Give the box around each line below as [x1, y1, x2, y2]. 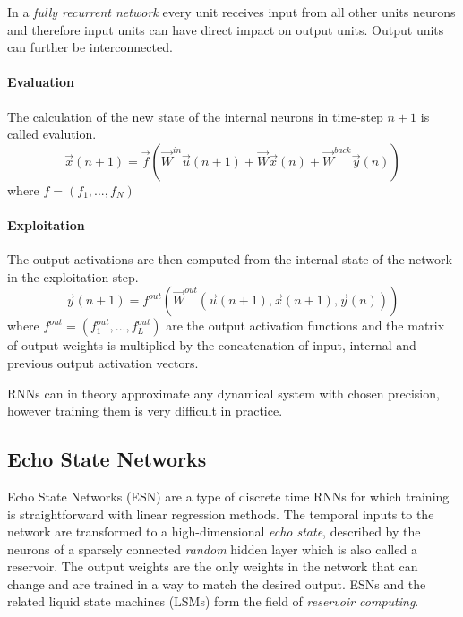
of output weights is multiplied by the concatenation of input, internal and [7, 336, 416, 355]
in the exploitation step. [7, 267, 139, 286]
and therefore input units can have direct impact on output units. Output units [7, 20, 444, 39]
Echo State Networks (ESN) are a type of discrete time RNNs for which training [7, 486, 450, 505]
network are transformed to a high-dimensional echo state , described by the [7, 522, 421, 541]
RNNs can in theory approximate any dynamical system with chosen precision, [7, 383, 440, 402]
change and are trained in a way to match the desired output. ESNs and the [7, 574, 426, 593]
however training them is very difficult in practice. [7, 401, 283, 420]
